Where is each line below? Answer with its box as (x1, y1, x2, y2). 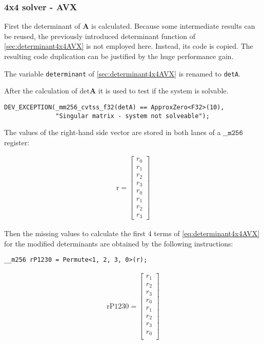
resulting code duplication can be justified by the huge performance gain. (4, 51, 234, 61)
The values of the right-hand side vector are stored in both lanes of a (4, 127, 221, 138)
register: (4, 137, 30, 147)
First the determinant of (4, 21, 80, 31)
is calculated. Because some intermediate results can (91, 21, 255, 31)
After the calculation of (4, 85, 77, 96)
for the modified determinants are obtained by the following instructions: (4, 238, 233, 249)
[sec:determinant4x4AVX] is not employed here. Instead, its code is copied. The (4, 41, 253, 51)
